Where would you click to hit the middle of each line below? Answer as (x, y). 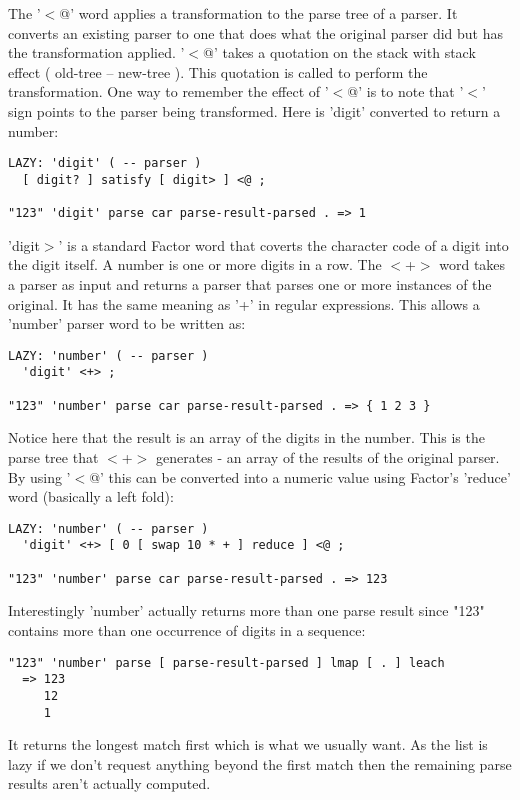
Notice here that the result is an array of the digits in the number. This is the (246, 437)
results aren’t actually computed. (109, 783)
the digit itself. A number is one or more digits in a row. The (195, 264)
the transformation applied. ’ (96, 52)
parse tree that (53, 456)
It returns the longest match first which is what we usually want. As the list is (248, 744)
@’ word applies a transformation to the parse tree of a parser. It (258, 13)
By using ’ (39, 476)
